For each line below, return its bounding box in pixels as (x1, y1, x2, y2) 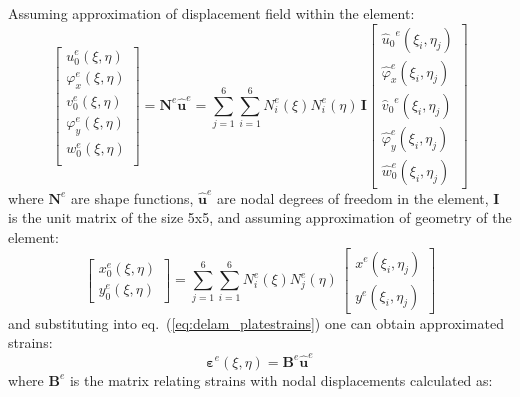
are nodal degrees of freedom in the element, (217, 187, 489, 208)
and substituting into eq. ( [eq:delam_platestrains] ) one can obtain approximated (8, 312, 504, 333)
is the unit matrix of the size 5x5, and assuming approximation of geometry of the (8, 207, 512, 228)
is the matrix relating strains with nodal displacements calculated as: (69, 369, 493, 390)
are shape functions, (71, 187, 194, 208)
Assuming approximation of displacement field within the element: (8, 3, 415, 23)
